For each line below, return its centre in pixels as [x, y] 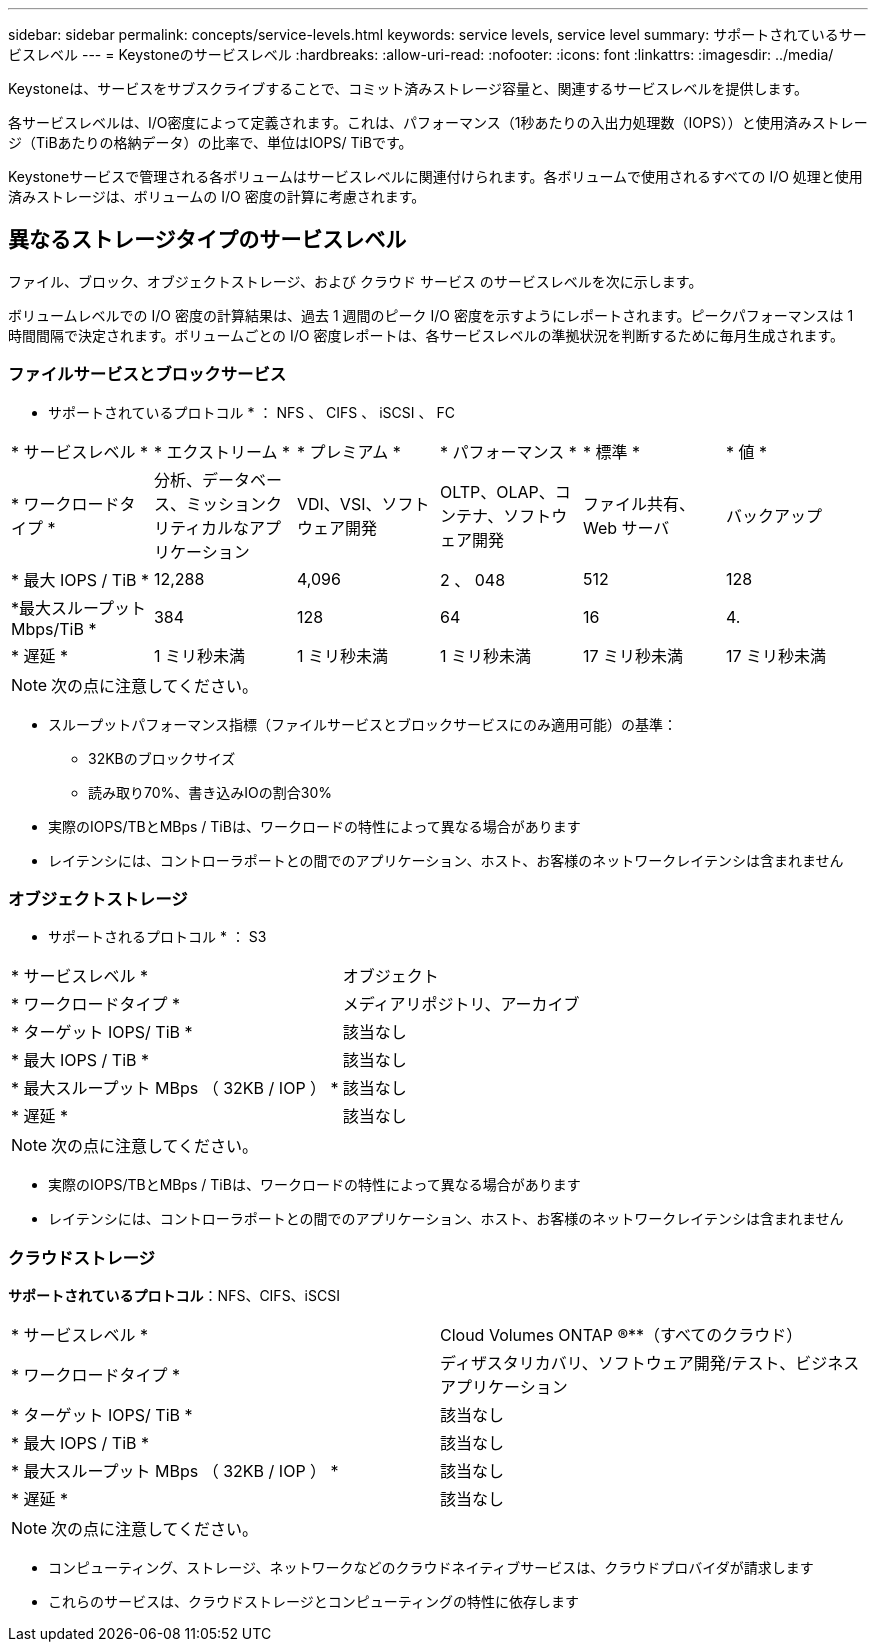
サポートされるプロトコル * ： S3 [157, 937]
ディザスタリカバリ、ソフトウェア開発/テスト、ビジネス [650, 1363]
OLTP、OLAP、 [497, 491]
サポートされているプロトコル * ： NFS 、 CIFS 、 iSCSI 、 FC [251, 412]
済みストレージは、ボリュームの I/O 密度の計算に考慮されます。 [217, 196]
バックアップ [773, 515]
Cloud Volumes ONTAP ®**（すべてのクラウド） [621, 1335]
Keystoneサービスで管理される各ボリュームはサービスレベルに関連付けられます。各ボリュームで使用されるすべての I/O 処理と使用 [435, 176]
